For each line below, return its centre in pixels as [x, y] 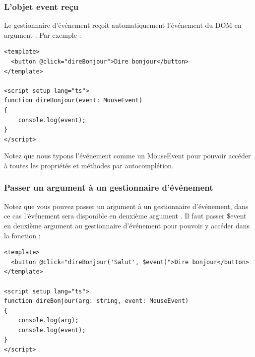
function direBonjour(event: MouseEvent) [73, 101]
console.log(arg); [48, 321]
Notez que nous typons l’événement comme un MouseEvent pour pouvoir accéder [127, 156]
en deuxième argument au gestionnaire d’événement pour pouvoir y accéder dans [127, 225]
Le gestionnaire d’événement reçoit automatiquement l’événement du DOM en [123, 25]
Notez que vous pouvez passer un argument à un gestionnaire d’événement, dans [126, 206]
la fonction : [22, 235]
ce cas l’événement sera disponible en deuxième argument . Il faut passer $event [125, 216]
